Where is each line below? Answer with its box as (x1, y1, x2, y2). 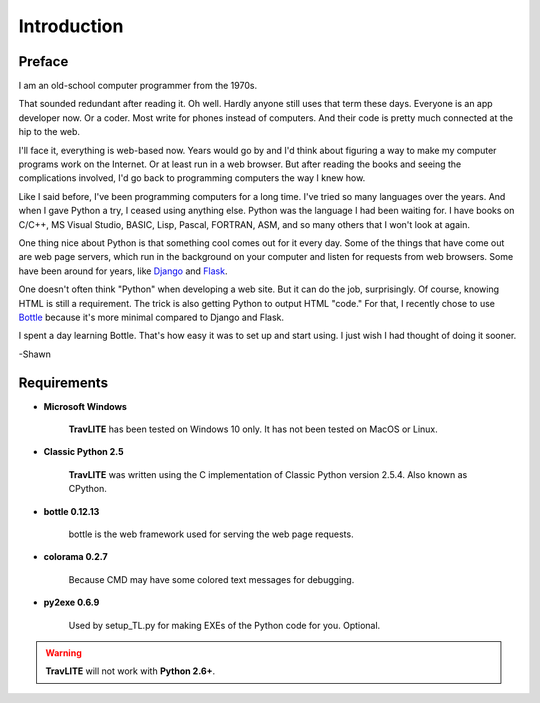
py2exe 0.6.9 (43, 596, 100, 609)
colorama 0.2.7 (43, 551, 109, 563)
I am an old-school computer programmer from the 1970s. (18, 80, 258, 92)
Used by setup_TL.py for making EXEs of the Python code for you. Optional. (68, 619, 381, 631)
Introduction (18, 15, 124, 37)
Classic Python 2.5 (43, 446, 124, 458)
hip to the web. (18, 126, 80, 138)
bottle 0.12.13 (43, 505, 100, 517)
